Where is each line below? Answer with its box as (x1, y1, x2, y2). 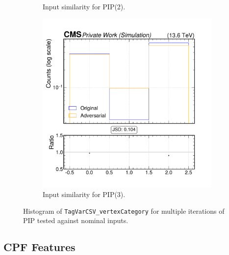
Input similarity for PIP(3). (43, 189, 126, 199)
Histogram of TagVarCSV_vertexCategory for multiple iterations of (23, 205, 225, 216)
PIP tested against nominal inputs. (23, 215, 128, 226)
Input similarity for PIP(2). (43, 1, 126, 11)
